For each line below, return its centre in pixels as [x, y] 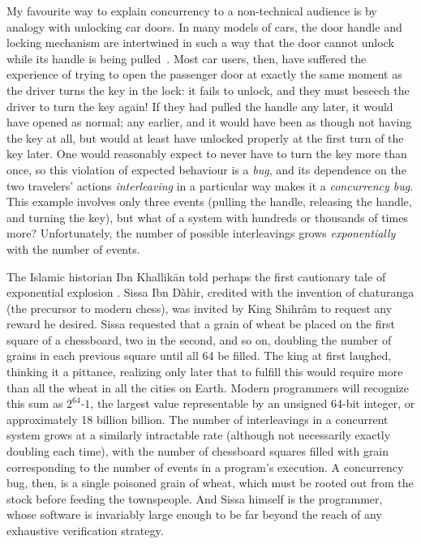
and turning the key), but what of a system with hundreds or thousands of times [207, 217]
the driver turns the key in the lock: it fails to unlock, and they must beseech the [208, 90]
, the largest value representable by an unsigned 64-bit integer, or [253, 403]
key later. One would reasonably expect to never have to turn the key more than [207, 154]
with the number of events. [73, 248]
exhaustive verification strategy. [85, 530]
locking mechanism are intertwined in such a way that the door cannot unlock [200, 43]
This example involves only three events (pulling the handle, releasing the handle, [209, 201]
